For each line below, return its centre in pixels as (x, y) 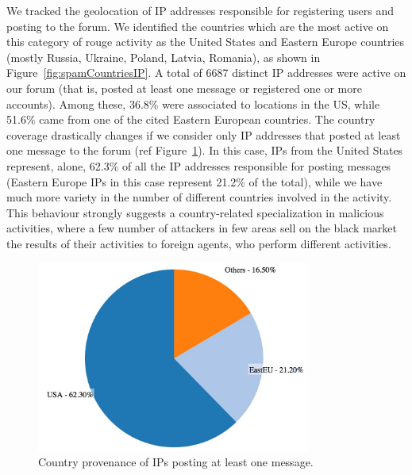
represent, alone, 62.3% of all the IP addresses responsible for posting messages (199, 165)
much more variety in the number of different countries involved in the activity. (199, 197)
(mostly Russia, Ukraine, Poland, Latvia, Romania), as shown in (164, 57)
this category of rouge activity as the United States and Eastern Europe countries (206, 42)
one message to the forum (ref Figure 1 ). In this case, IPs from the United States (205, 150)
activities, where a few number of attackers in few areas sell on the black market (202, 228)
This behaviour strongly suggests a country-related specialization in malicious (195, 212)
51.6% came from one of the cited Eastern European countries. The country (191, 119)
